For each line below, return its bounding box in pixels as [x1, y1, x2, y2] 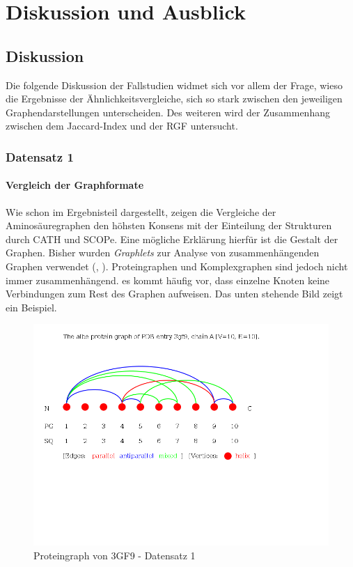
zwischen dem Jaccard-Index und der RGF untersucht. [6, 118, 238, 133]
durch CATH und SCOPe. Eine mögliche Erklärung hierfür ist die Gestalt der [6, 231, 338, 246]
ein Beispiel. [6, 300, 57, 314]
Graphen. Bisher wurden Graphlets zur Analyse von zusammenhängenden [6, 245, 320, 260]
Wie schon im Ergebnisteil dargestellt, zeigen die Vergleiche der [6, 204, 276, 219]
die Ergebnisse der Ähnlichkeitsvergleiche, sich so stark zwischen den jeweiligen [6, 91, 343, 106]
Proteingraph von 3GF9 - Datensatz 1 [33, 547, 196, 562]
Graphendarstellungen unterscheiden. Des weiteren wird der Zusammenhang [6, 104, 330, 119]
